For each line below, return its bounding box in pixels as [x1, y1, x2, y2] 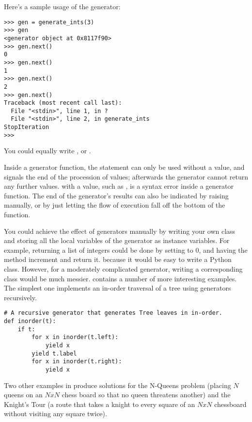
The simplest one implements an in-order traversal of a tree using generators [4, 283, 231, 293]
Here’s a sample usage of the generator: [4, 1, 121, 11]
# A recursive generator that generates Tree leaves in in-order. [4, 309, 223, 317]
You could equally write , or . [4, 146, 91, 156]
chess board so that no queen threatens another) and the [62, 390, 231, 400]
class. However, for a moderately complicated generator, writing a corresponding [4, 263, 243, 274]
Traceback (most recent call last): [4, 99, 122, 107]
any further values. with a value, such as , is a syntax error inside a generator [4, 181, 234, 191]
